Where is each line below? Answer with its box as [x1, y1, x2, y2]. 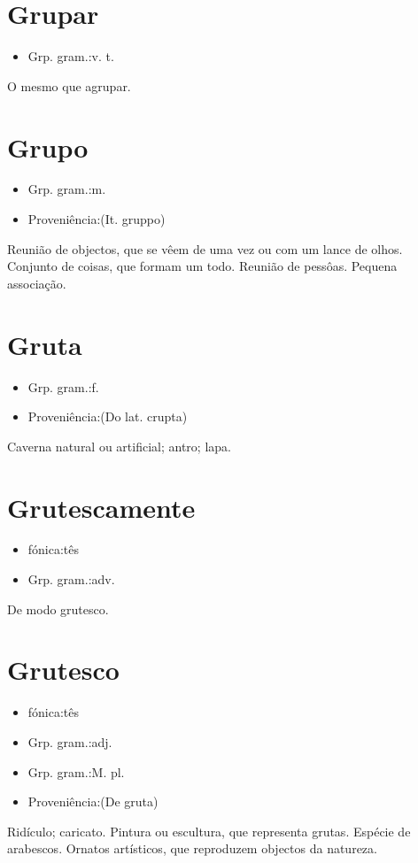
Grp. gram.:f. [27, 377, 99, 396]
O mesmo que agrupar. [7, 76, 131, 95]
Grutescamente [7, 489, 196, 525]
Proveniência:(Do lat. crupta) [27, 407, 188, 426]
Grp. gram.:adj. [27, 732, 112, 751]
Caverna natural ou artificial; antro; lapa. [7, 436, 231, 455]
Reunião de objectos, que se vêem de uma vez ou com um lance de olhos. [7, 239, 403, 258]
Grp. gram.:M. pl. [27, 762, 125, 781]
